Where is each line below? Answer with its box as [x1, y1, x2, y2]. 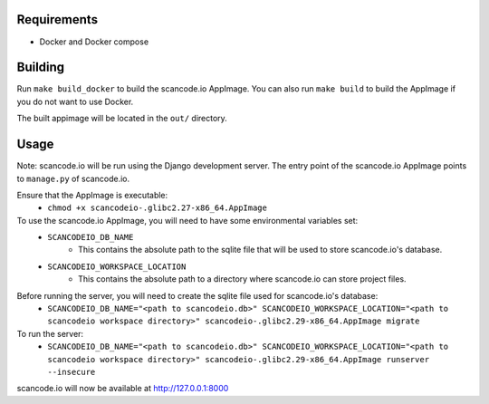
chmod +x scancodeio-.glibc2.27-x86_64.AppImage [47, 203, 267, 213]
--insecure [47, 367, 96, 377]
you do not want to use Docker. [16, 96, 134, 107]
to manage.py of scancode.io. [16, 173, 130, 184]
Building [16, 60, 65, 75]
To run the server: [16, 328, 84, 339]
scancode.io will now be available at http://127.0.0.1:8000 [16, 383, 229, 394]
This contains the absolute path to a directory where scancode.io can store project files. [78, 274, 407, 284]
